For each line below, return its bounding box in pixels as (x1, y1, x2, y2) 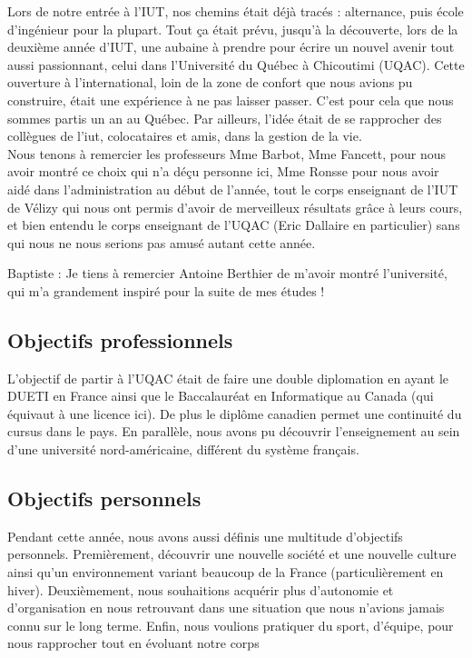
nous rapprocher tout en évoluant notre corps (7, 633, 260, 653)
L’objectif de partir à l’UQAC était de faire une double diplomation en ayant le (7, 368, 449, 387)
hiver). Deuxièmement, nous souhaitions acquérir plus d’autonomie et (7, 580, 394, 599)
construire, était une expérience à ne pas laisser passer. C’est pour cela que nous (7, 90, 454, 109)
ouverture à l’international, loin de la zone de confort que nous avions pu (7, 73, 413, 92)
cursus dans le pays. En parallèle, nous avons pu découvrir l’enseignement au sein (7, 422, 460, 441)
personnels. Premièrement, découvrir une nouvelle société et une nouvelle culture (7, 544, 457, 563)
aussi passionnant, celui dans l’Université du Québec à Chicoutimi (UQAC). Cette (7, 55, 465, 74)
